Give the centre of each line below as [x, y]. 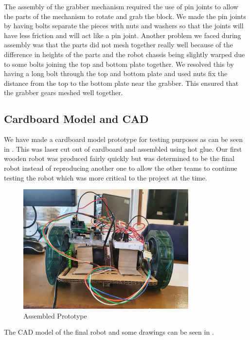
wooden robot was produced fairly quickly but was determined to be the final [119, 158]
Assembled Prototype [55, 315]
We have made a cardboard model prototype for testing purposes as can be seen [123, 139]
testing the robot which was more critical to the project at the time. [106, 177]
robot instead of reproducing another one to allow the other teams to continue [121, 168]
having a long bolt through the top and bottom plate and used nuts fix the [116, 73]
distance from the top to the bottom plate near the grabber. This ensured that [121, 83]
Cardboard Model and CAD [76, 119]
